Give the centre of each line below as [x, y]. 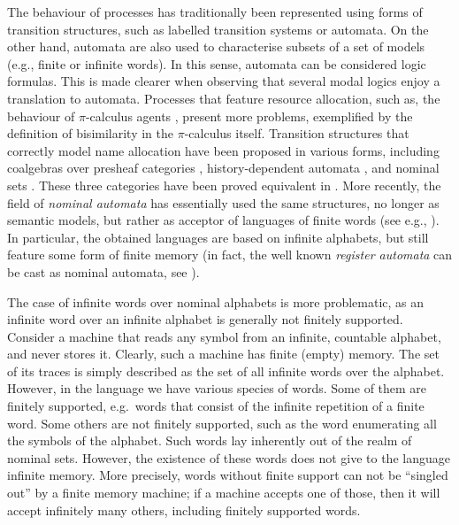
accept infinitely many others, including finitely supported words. [184, 510]
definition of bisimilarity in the [90, 133]
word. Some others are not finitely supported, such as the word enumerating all [222, 423]
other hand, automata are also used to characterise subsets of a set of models [216, 46]
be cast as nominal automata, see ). [103, 271]
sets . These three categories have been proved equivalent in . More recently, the [224, 185]
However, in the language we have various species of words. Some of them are [217, 388]
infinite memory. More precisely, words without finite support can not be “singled [228, 475]
